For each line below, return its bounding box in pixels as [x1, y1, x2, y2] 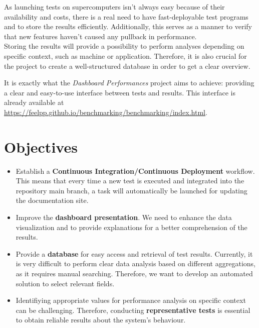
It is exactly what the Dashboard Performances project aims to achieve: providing [4, 77, 254, 88]
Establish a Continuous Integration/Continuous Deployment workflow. [16, 165, 255, 176]
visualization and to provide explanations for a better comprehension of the [16, 222, 247, 232]
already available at [4, 97, 64, 107]
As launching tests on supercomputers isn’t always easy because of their [4, 2, 225, 12]
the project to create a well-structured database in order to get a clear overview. [4, 60, 250, 71]
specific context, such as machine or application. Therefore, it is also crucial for [4, 50, 247, 61]
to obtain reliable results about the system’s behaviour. [16, 314, 186, 325]
